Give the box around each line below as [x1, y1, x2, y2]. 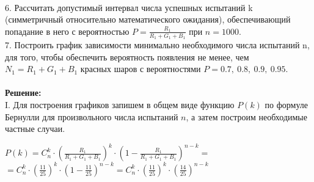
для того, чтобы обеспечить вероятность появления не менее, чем [5, 50, 249, 63]
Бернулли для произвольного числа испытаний [5, 110, 178, 123]
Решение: [5, 86, 42, 99]
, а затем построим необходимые [186, 110, 307, 123]
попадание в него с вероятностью [5, 24, 130, 37]
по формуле [265, 98, 309, 111]
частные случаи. [5, 122, 65, 135]
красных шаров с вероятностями [80, 62, 201, 75]
